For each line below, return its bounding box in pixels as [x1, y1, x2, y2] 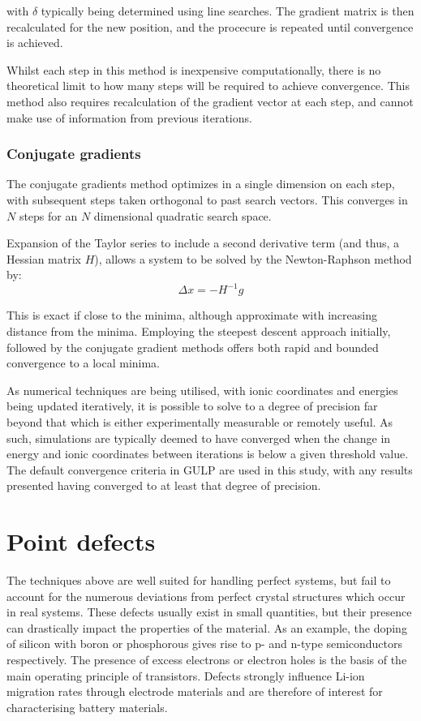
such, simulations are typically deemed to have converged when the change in [6, 429, 391, 446]
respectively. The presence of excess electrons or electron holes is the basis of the [6, 651, 407, 668]
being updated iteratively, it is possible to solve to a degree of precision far [6, 397, 378, 414]
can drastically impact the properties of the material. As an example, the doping [6, 619, 407, 636]
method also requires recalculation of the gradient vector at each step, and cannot [6, 92, 414, 109]
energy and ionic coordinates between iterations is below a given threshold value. [6, 445, 409, 462]
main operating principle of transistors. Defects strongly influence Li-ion [6, 667, 365, 684]
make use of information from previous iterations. [6, 109, 252, 126]
